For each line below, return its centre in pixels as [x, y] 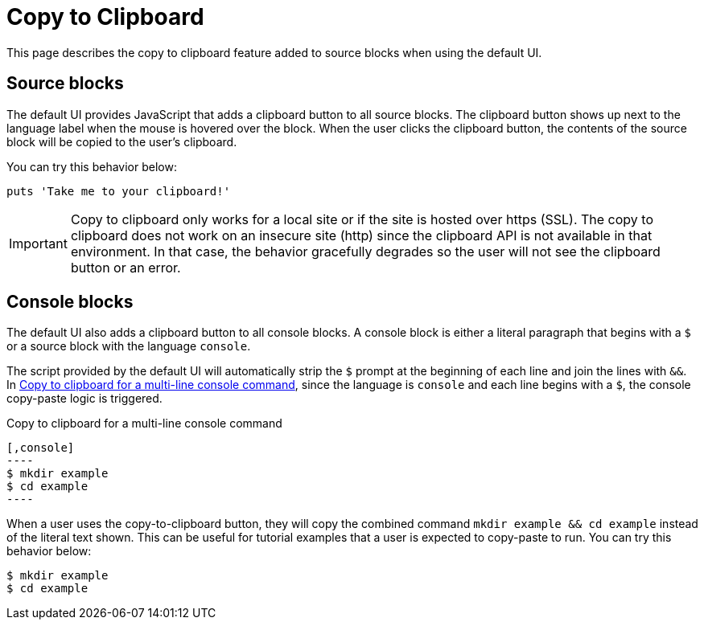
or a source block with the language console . [129, 346]
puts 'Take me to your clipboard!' [119, 191]
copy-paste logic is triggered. [84, 399]
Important [38, 243]
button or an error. [126, 267]
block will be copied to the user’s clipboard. [122, 141]
